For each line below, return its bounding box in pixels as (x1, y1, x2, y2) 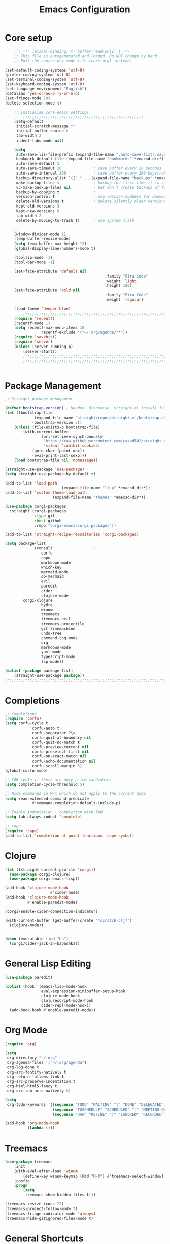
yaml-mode (41, 649, 62, 655)
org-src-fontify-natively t (7, 1069, 66, 1075)
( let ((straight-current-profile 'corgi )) (5, 867, 96, 872)
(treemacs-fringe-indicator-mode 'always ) (5, 1211, 96, 1216)
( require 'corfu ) (5, 716, 42, 721)
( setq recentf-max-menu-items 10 (14, 325, 85, 330)
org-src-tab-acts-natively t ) (7, 1088, 71, 1093)
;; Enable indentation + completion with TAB (5, 810, 103, 815)
